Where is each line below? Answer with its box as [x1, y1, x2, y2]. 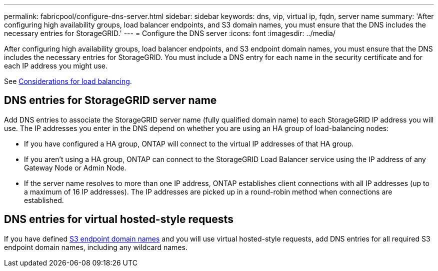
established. [24, 195, 64, 204]
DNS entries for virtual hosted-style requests [4, 213, 233, 226]
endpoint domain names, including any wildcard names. [4, 242, 187, 251]
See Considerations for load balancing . [4, 77, 132, 85]
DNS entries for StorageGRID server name [4, 94, 217, 107]
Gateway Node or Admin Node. [24, 163, 126, 172]
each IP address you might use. [4, 61, 108, 70]
